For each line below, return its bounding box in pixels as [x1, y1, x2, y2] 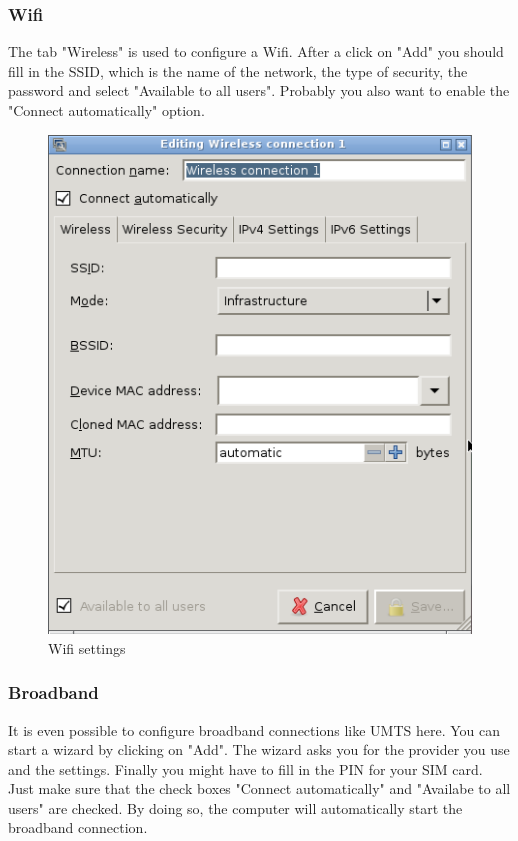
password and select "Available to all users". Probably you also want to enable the [8, 80, 510, 101]
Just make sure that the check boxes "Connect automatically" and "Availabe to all [8, 778, 511, 799]
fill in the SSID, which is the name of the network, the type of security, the [8, 60, 468, 81]
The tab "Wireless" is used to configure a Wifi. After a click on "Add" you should [8, 41, 504, 62]
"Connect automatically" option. [8, 100, 205, 120]
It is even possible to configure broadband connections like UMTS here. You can [8, 719, 500, 740]
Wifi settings [48, 637, 126, 658]
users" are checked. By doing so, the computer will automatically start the [8, 797, 463, 818]
